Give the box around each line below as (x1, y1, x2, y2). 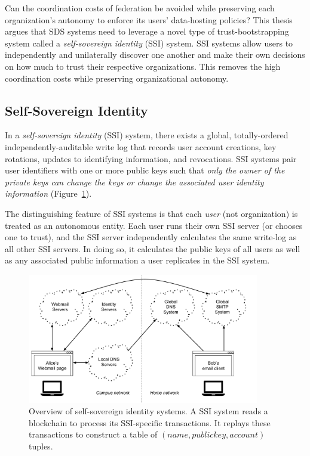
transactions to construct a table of (29, 428, 158, 441)
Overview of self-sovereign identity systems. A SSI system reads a (29, 405, 268, 417)
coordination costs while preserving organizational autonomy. (5, 72, 229, 84)
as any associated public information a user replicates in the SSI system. (5, 254, 270, 266)
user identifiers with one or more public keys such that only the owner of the (5, 164, 285, 176)
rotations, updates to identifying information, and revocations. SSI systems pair (5, 152, 297, 165)
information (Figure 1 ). (5, 187, 92, 200)
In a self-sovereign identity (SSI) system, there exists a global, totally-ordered (5, 129, 288, 141)
